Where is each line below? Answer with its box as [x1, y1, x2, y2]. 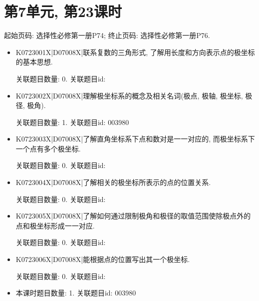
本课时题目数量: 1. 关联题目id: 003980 [15, 287, 136, 298]
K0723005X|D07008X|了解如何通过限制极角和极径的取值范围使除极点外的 [15, 210, 251, 221]
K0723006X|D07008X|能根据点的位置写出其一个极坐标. [15, 254, 190, 264]
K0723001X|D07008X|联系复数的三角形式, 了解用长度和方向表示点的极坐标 [15, 46, 255, 57]
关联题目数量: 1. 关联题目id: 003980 [15, 116, 129, 127]
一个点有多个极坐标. [15, 143, 81, 153]
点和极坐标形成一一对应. [15, 220, 95, 230]
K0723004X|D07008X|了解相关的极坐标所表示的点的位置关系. [15, 177, 211, 187]
